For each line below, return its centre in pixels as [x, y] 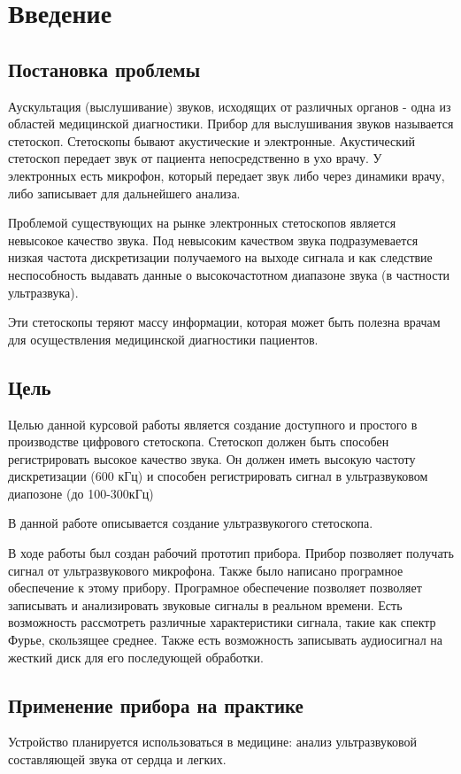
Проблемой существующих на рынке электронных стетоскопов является [202, 223]
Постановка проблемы [104, 69]
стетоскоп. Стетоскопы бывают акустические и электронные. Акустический [211, 140]
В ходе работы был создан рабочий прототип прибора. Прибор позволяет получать [231, 553]
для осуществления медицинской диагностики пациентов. [163, 339]
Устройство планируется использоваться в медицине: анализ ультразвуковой [213, 742]
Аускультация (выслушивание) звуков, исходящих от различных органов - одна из [230, 106]
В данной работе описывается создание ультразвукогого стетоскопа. [191, 523]
